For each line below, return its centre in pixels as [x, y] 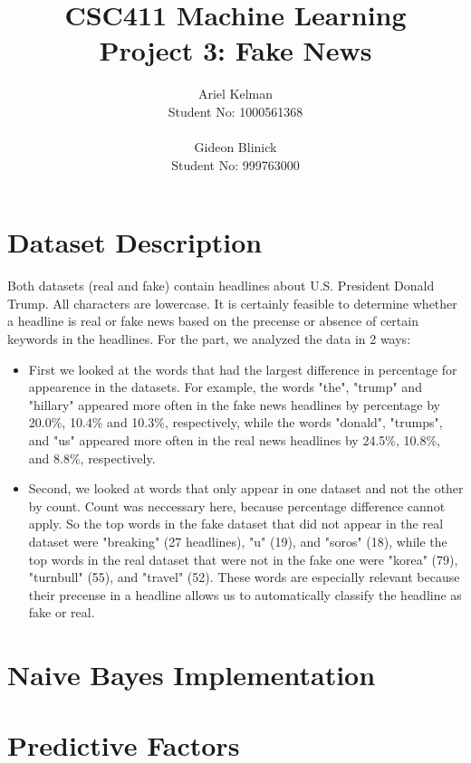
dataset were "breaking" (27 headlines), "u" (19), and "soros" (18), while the [238, 541]
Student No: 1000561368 [235, 111]
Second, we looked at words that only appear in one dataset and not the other [246, 488]
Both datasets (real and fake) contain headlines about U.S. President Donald [221, 286]
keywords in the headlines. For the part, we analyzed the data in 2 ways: [209, 339]
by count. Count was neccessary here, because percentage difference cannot [237, 505]
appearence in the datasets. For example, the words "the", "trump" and [225, 387]
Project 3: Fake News [235, 50]
